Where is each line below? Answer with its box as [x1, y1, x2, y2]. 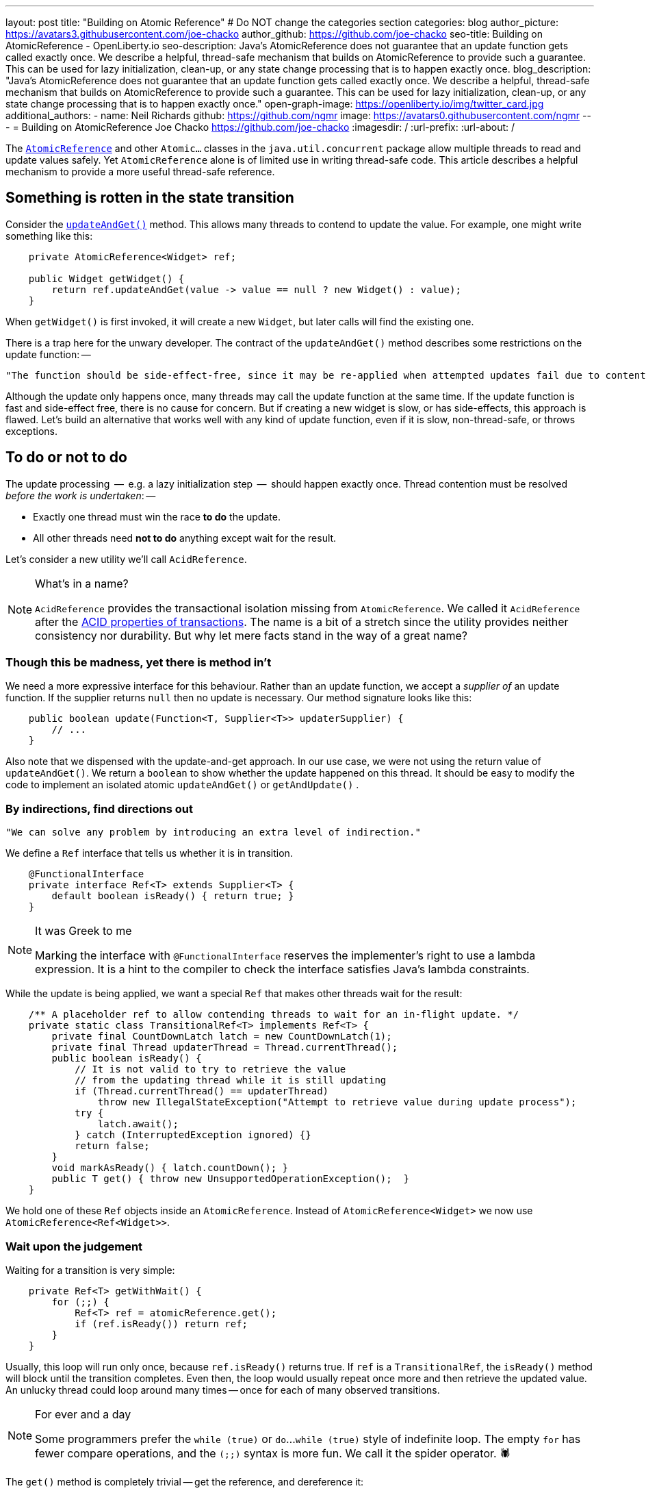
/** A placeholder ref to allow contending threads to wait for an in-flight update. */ [28, 1009, 519, 1020]
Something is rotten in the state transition [5, 189, 294, 207]
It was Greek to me [35, 924, 132, 938]
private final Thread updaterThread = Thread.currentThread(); [51, 1042, 398, 1053]
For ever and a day [35, 1407, 131, 1421]
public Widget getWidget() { [28, 273, 185, 284]
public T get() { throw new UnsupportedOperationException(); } [51, 1173, 410, 1185]
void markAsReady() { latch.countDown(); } [51, 1162, 289, 1174]
